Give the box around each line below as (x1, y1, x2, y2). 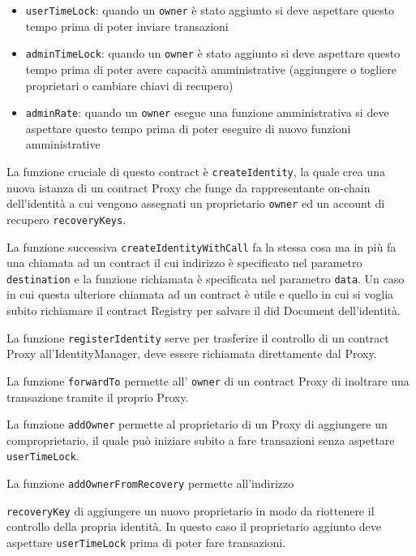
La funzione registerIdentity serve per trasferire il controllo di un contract (6, 329, 389, 346)
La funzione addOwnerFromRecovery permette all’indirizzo (6, 475, 294, 491)
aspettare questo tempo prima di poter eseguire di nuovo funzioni (25, 119, 351, 136)
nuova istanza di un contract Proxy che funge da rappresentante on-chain (6, 179, 371, 196)
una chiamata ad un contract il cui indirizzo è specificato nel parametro (6, 254, 362, 271)
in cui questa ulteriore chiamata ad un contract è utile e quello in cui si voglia (6, 286, 394, 303)
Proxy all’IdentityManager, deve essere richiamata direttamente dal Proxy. (6, 345, 377, 362)
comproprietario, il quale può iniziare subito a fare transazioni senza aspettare (6, 431, 395, 448)
